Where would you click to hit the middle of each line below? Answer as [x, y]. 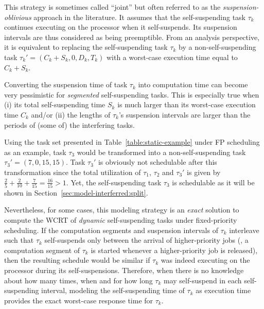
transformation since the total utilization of [73, 172]
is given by [204, 172]
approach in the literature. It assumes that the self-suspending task [139, 17]
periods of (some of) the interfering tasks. [69, 124]
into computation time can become [193, 84]
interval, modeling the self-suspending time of [113, 290]
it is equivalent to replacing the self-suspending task [86, 47]
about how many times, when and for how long [78, 280]
